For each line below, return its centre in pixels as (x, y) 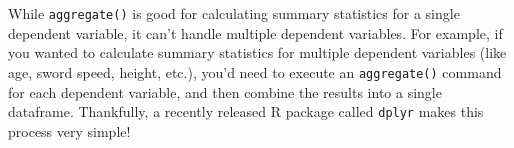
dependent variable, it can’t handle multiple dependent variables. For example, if (255, 32)
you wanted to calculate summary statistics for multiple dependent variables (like (257, 52)
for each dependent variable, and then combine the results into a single (225, 91)
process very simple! (69, 130)
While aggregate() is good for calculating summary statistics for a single (234, 13)
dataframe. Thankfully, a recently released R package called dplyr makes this (246, 111)
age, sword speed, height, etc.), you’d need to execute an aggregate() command (255, 71)
